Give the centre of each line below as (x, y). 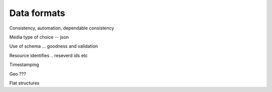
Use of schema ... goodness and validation (54, 46)
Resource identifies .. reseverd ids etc (49, 55)
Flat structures (24, 83)
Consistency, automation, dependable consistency (62, 28)
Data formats (37, 13)
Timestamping (24, 64)
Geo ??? (18, 74)
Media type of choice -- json (39, 37)
